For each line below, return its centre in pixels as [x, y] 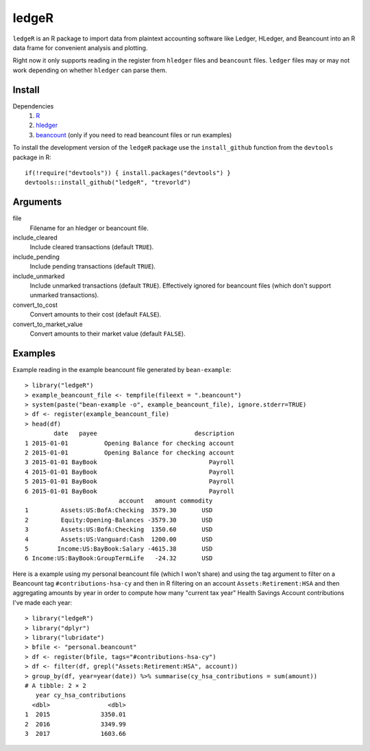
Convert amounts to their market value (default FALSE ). [108, 334]
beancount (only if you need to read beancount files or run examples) [134, 135]
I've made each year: [42, 602]
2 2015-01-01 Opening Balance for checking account [129, 452]
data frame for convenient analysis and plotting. [80, 47]
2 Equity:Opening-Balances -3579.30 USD [119, 520]
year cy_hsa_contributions [81, 695]
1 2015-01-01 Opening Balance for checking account [129, 443]
